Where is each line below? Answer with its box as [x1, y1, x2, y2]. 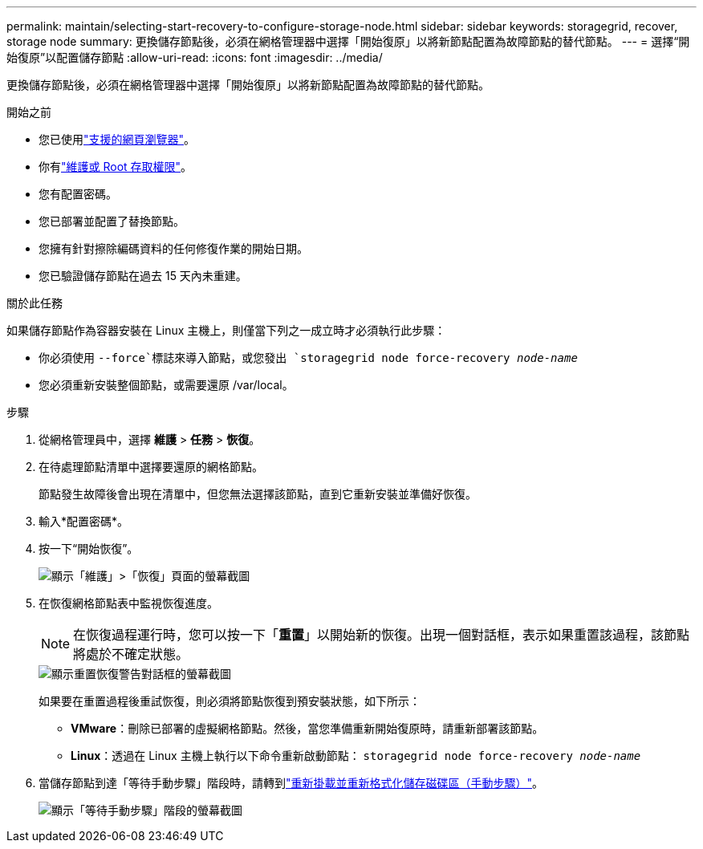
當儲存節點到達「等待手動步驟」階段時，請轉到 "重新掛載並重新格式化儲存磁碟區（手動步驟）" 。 [39, 776, 544, 790]
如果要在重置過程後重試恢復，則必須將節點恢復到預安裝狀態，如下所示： [39, 694, 421, 708]
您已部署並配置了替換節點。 [39, 214, 185, 228]
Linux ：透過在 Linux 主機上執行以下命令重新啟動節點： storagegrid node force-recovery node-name [71, 749, 641, 762]
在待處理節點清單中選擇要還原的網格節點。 [39, 460, 263, 473]
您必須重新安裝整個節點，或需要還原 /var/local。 [39, 378, 294, 392]
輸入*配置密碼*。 [39, 514, 129, 528]
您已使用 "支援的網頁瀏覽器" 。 [39, 132, 196, 146]
